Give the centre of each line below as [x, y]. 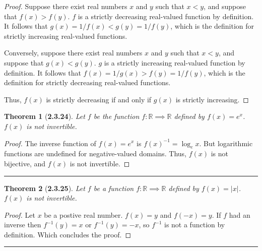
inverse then [23, 225]
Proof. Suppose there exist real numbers [66, 6]
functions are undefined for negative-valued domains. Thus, [95, 153]
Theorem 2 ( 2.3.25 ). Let [45, 188]
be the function [116, 116]
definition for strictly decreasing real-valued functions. [87, 82]
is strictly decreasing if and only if [99, 99]
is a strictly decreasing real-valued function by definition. [166, 16]
